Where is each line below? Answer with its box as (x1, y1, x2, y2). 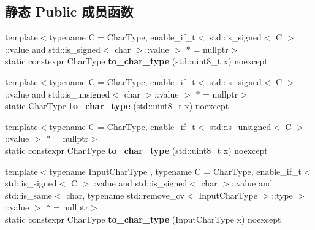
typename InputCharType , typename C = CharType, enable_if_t (49, 164, 302, 177)
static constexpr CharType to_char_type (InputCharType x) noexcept (5, 212, 281, 225)
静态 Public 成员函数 (5, 2, 134, 21)
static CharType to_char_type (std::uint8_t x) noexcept (5, 99, 229, 112)
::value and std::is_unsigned (5, 87, 110, 100)
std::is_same (5, 188, 52, 201)
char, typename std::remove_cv (66, 188, 184, 201)
